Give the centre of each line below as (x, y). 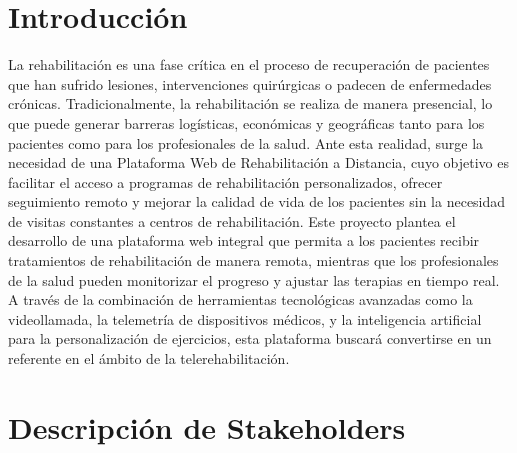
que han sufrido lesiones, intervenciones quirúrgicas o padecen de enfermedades (250, 83)
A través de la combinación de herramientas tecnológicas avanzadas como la (240, 299)
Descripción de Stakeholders (207, 426)
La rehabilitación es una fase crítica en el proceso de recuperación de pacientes (249, 64)
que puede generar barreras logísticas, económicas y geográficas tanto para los (246, 122)
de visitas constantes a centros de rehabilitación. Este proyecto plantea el (232, 220)
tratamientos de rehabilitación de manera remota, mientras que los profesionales (253, 260)
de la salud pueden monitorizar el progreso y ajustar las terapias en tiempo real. (254, 279)
